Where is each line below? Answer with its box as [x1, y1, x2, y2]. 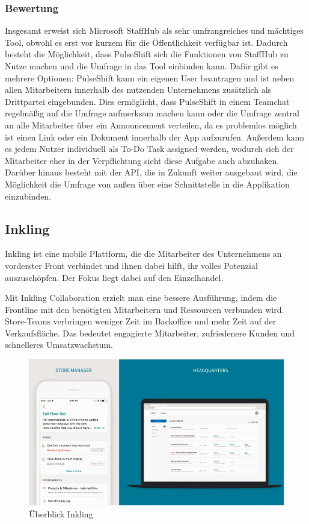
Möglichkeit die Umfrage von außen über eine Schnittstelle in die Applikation [5, 177, 290, 190]
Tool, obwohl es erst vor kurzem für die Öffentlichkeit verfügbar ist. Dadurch [5, 36, 288, 48]
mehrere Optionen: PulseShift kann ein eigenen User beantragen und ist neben [5, 71, 295, 84]
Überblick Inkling [29, 507, 93, 520]
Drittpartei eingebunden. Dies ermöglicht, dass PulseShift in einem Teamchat [5, 95, 290, 107]
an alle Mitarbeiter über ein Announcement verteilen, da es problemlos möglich [5, 118, 297, 131]
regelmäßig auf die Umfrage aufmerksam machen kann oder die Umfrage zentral [5, 107, 299, 119]
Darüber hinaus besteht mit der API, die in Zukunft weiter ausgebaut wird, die [5, 166, 298, 178]
